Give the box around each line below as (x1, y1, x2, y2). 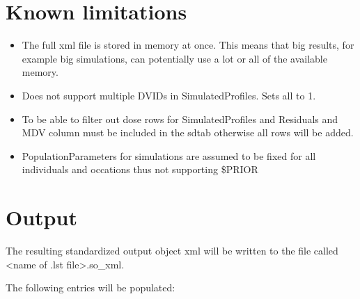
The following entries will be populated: (6, 280, 175, 295)
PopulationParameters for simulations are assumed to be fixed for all (22, 148, 316, 163)
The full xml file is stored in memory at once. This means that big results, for (22, 38, 354, 52)
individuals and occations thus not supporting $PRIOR (22, 162, 258, 177)
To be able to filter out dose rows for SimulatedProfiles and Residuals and (22, 111, 338, 126)
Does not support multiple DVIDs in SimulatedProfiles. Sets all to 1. (22, 88, 316, 102)
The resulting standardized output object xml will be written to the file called (6, 243, 338, 257)
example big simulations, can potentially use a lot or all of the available (22, 51, 327, 65)
